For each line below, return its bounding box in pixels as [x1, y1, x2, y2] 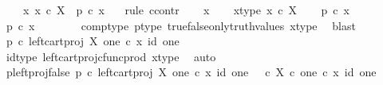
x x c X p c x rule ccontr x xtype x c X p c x [22, 2, 349, 17]
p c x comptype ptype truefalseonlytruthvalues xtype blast [6, 17, 356, 33]
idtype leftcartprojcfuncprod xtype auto [6, 48, 216, 64]
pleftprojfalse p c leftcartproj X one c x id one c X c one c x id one [6, 64, 377, 80]
